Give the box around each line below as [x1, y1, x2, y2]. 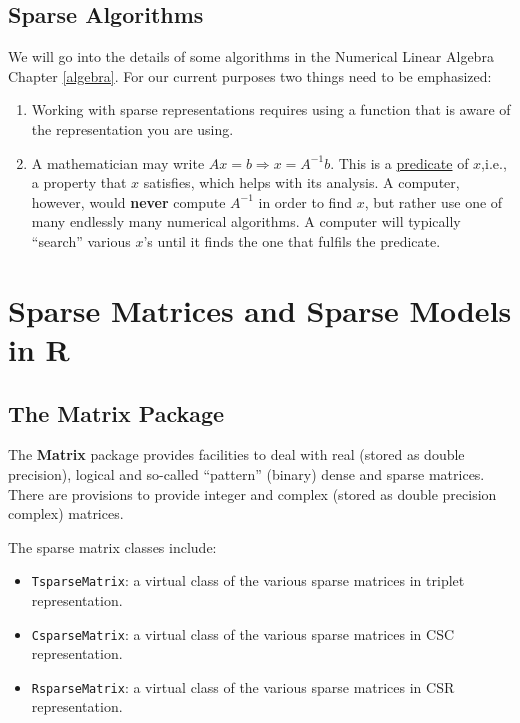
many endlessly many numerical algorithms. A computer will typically [31, 211, 461, 232]
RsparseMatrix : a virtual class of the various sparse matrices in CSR [31, 676, 455, 697]
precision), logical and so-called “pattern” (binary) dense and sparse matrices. [8, 463, 485, 484]
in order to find [258, 191, 352, 212]
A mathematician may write [31, 152, 205, 173]
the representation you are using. [31, 118, 234, 139]
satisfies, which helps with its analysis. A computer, [143, 172, 460, 193]
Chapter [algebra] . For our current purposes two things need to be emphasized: [8, 65, 492, 86]
